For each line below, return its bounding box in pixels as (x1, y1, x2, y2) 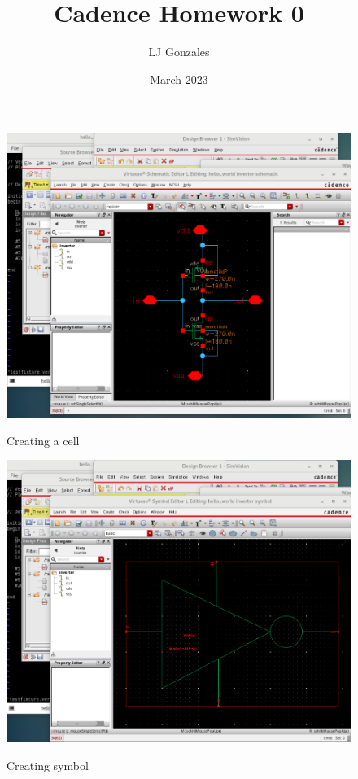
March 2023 (150, 70, 208, 87)
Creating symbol (7, 756, 89, 773)
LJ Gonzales (148, 43, 210, 60)
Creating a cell (7, 431, 80, 449)
